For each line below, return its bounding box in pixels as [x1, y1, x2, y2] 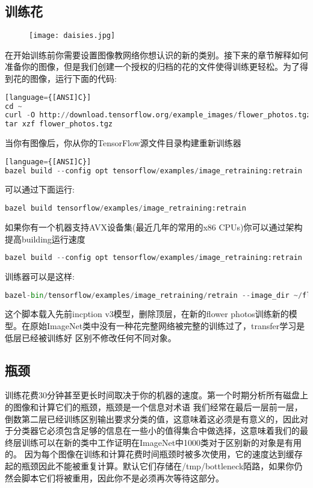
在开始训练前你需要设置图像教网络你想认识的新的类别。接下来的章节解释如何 [5, 48, 308, 61]
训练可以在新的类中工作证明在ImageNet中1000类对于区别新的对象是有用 [21, 436, 302, 448]
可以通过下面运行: [5, 183, 75, 196]
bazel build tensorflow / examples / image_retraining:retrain [5, 204, 246, 213]
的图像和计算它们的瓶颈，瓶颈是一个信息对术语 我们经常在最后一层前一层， [5, 401, 303, 413]
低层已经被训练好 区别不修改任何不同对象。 [5, 331, 176, 344]
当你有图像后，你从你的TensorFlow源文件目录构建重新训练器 [5, 137, 241, 149]
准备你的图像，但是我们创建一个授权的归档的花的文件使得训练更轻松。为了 [5, 60, 300, 73]
